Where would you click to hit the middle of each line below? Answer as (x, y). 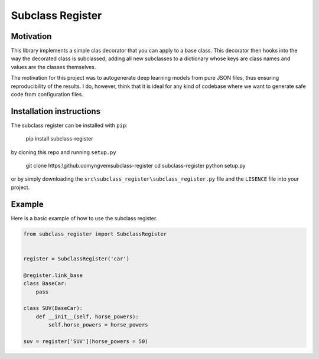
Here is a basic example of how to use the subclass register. (84, 218)
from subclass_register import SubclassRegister (95, 234)
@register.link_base (53, 275)
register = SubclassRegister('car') (77, 259)
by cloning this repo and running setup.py (64, 152)
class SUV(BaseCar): (53, 308)
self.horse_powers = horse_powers (98, 325)
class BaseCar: (45, 284)
